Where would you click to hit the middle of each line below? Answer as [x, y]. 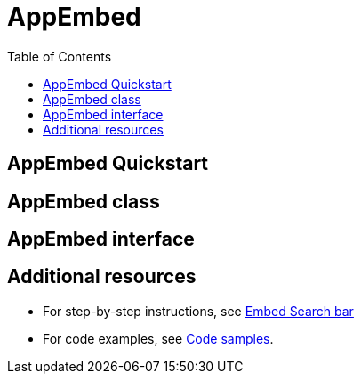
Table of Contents [60, 56]
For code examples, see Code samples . [158, 338]
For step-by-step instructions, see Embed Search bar [198, 311]
